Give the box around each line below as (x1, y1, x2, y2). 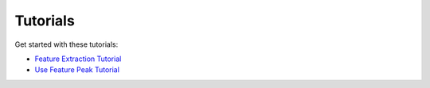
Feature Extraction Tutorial (34, 54, 122, 63)
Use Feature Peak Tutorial (34, 65, 119, 75)
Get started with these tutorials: (14, 40, 119, 49)
